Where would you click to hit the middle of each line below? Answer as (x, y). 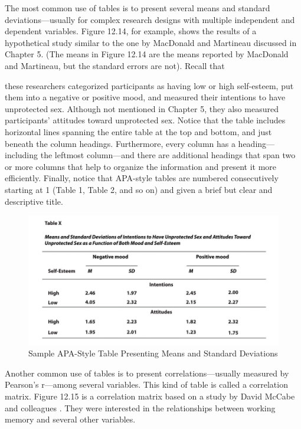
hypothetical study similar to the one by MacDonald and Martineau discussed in (151, 42)
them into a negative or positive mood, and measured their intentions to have (145, 97)
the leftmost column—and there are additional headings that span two (168, 155)
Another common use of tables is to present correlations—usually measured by (147, 373)
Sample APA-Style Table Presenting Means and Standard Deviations (153, 353)
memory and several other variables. (70, 419)
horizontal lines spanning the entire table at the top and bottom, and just (138, 131)
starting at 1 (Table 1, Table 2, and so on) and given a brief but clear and (139, 189)
